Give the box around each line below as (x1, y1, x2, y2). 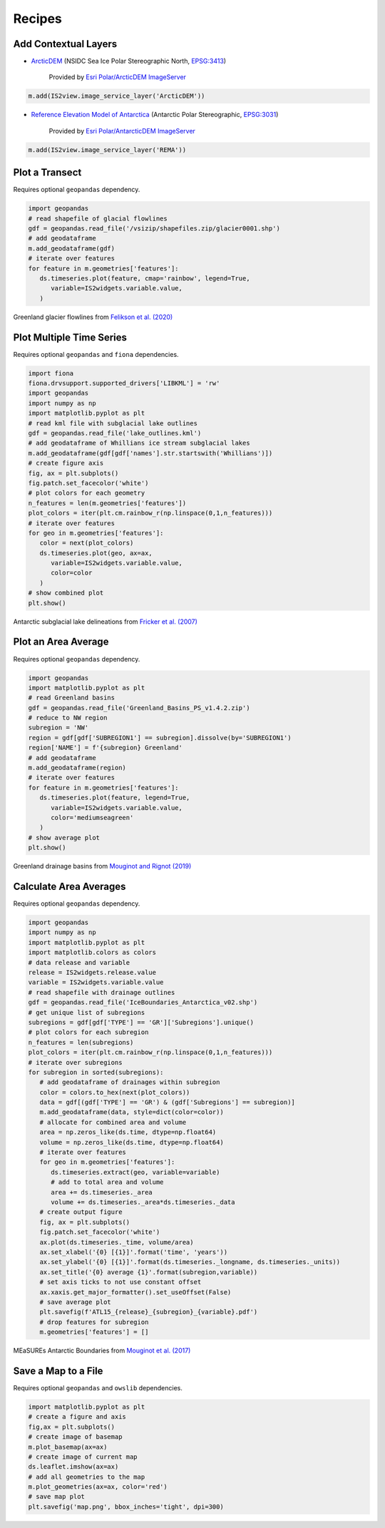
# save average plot (39, 1297, 112, 1306)
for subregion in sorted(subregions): (28, 1068, 164, 1076)
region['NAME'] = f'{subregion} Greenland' (28, 744, 183, 752)
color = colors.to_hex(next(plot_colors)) (39, 1088, 190, 1096)
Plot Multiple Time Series (13, 331, 128, 343)
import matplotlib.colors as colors (28, 948, 157, 956)
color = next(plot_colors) (39, 539, 134, 547)
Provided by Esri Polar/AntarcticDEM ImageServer (48, 126, 196, 135)
